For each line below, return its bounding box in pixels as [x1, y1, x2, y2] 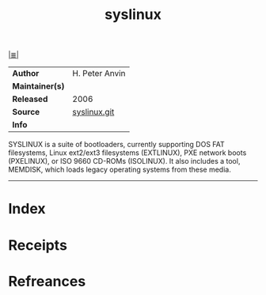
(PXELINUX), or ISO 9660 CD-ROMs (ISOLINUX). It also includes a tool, [8, 157, 241, 166]
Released [12, 93, 48, 104]
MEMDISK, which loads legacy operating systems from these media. [8, 165, 231, 175]
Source [12, 107, 40, 118]
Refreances [8, 272, 86, 290]
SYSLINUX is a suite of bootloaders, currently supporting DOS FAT [8, 140, 226, 149]
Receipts [8, 236, 67, 254]
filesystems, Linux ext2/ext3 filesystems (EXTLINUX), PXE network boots [8, 148, 247, 157]
